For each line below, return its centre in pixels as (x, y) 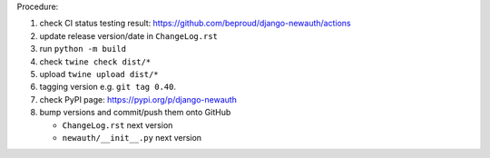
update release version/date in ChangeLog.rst (128, 35)
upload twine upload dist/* (99, 74)
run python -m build (83, 49)
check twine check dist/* (95, 61)
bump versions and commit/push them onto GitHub (135, 113)
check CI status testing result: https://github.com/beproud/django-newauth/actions (195, 24)
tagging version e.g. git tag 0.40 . (108, 87)
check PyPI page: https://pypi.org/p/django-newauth (138, 99)
